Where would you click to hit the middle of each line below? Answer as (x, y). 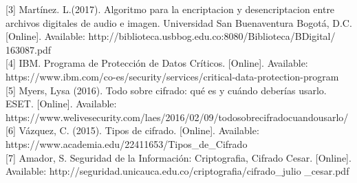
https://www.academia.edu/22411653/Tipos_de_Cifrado (127, 143)
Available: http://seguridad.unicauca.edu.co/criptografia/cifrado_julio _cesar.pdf (177, 171)
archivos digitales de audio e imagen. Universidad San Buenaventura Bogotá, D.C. (179, 22)
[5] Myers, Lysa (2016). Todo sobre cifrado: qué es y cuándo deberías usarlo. (166, 90)
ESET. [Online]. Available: (61, 104)
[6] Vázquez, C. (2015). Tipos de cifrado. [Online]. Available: (132, 130)
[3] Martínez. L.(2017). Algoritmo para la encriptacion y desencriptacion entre (170, 9)
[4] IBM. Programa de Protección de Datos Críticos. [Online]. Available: (157, 63)
